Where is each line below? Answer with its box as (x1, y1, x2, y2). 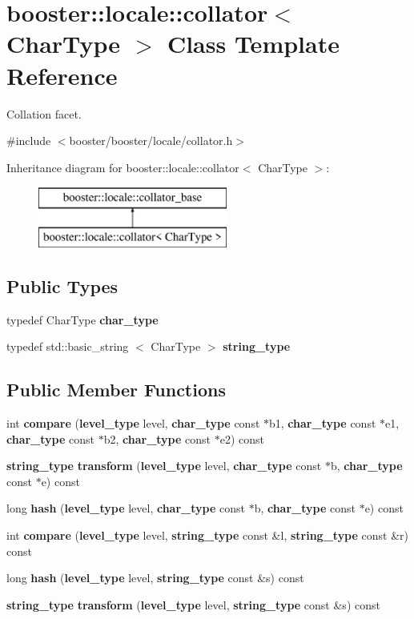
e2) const (219, 430, 264, 447)
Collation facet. (6, 105, 82, 122)
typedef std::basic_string (6, 338, 129, 355)
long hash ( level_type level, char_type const (6, 500, 245, 517)
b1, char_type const (269, 415, 376, 432)
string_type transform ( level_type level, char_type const (6, 457, 322, 474)
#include (6, 132, 51, 149)
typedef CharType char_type (6, 311, 159, 328)
